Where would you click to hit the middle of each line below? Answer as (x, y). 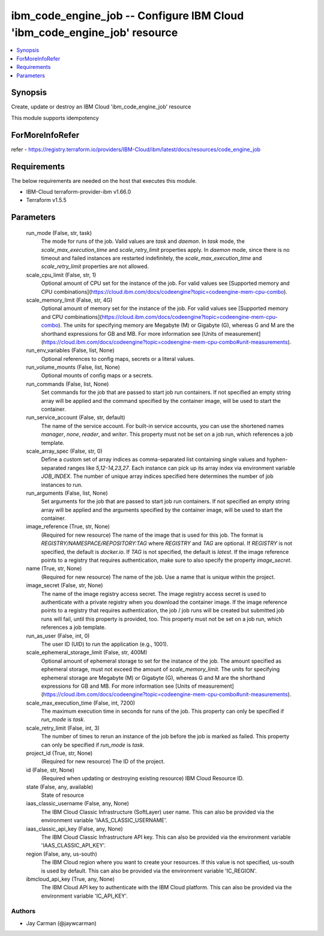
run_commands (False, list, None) (67, 384)
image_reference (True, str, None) (68, 526)
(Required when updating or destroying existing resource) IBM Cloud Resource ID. (142, 778)
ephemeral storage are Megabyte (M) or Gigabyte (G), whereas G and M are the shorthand (153, 678)
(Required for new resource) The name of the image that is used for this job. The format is (152, 535)
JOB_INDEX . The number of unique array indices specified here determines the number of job (157, 476)
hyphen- (277, 459)
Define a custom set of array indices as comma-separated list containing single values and (153, 459)
